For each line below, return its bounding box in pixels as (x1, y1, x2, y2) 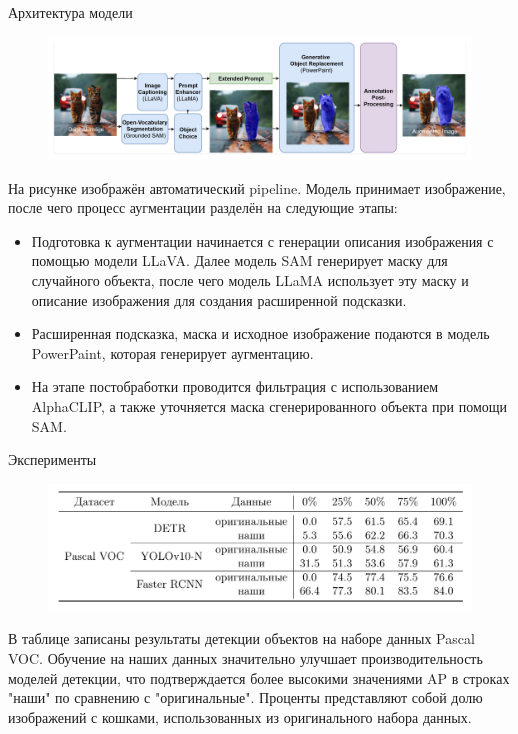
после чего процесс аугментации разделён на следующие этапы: (8, 197, 398, 218)
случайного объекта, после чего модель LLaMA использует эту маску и (31, 269, 469, 290)
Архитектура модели (8, 2, 133, 22)
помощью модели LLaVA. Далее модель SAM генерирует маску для (31, 250, 448, 271)
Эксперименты (8, 449, 97, 470)
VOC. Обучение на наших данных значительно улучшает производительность (8, 648, 483, 668)
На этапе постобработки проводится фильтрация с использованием (31, 376, 439, 397)
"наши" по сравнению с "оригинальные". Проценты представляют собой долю (8, 687, 483, 708)
